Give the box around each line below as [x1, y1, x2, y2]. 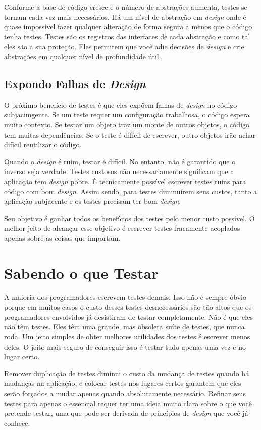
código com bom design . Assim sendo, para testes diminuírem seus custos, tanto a [4, 186, 257, 196]
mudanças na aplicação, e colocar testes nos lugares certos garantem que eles [4, 378, 241, 389]
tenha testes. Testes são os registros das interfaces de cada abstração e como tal [4, 31, 250, 41]
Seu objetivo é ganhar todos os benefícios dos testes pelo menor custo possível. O [4, 212, 255, 223]
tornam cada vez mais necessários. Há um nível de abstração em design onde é [4, 11, 246, 22]
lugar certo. [4, 351, 40, 362]
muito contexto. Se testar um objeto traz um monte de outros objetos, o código [4, 119, 250, 130]
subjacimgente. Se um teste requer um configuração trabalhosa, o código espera [4, 109, 250, 120]
